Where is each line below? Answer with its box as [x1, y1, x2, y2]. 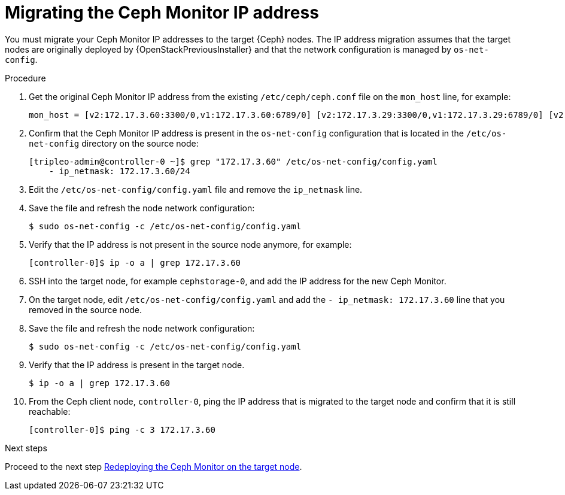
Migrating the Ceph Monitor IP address [5, 2, 319, 23]
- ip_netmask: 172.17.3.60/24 [48, 166, 190, 176]
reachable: [29, 406, 71, 417]
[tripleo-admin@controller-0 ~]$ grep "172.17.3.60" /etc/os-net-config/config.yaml [29, 156, 438, 166]
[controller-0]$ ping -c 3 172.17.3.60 [29, 424, 215, 435]
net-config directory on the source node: [29, 138, 199, 148]
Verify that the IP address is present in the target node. [29, 359, 245, 370]
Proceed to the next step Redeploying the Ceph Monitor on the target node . [5, 461, 302, 472]
